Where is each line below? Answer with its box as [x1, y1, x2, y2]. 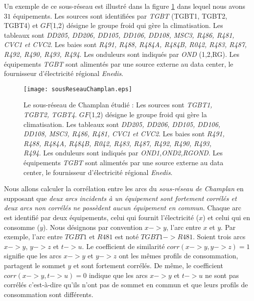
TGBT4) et [4, 20, 38, 30]
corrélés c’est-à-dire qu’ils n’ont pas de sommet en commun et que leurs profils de [4, 279, 248, 290]
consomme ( [4, 222, 40, 232]
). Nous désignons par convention [43, 222, 142, 232]
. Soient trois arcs [193, 231, 246, 242]
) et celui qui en [203, 212, 250, 222]
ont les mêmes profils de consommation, [119, 251, 238, 261]
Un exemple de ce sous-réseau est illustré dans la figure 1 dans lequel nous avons [4, 1, 246, 11]
